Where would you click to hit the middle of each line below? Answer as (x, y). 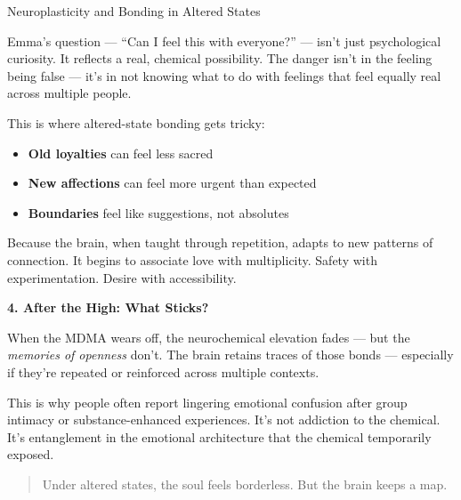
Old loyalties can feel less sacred (121, 153)
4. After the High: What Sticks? (108, 307)
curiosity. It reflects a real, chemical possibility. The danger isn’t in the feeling (220, 58)
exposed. (31, 454)
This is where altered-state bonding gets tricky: (136, 122)
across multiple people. (69, 93)
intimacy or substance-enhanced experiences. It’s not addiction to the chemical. (224, 419)
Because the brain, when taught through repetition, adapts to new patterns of (220, 242)
